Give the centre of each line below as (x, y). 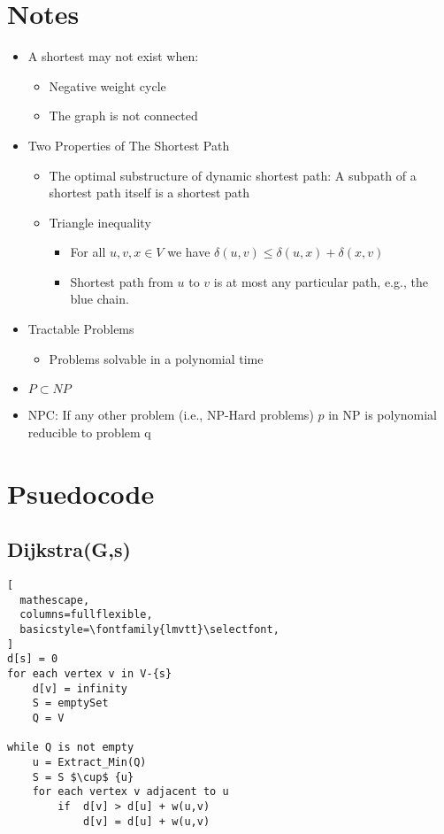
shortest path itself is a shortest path (149, 193)
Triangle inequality (100, 222)
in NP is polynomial (383, 415)
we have (189, 252)
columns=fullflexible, (86, 615)
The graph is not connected (123, 116)
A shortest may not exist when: (113, 56)
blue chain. (100, 299)
